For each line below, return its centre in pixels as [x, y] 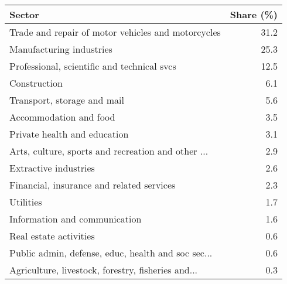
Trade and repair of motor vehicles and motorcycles [115, 32]
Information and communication [76, 219]
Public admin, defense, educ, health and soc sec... [111, 253]
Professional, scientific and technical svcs [93, 66]
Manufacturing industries [61, 49]
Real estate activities [52, 236]
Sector [24, 14]
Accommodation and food [62, 117]
